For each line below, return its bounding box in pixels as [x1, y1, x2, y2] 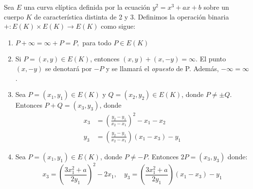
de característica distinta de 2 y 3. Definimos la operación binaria [34, 11, 229, 21]
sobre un [203, 2, 229, 12]
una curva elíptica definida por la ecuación [23, 2, 150, 12]
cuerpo [4, 11, 24, 21]
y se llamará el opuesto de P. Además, [106, 63, 219, 73]
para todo [82, 37, 111, 47]
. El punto [196, 54, 226, 64]
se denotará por [45, 63, 92, 73]
